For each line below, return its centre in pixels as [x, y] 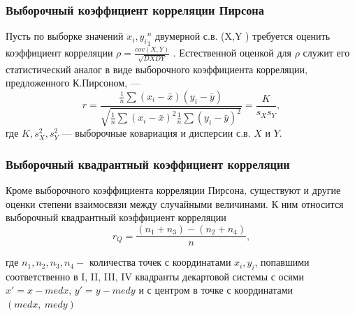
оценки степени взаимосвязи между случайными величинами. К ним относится [175, 203]
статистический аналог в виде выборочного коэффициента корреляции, [157, 69]
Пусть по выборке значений [65, 36]
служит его [326, 53]
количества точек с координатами [160, 262]
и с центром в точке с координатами [216, 290]
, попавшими [282, 262]
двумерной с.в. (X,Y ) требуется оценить [242, 36]
